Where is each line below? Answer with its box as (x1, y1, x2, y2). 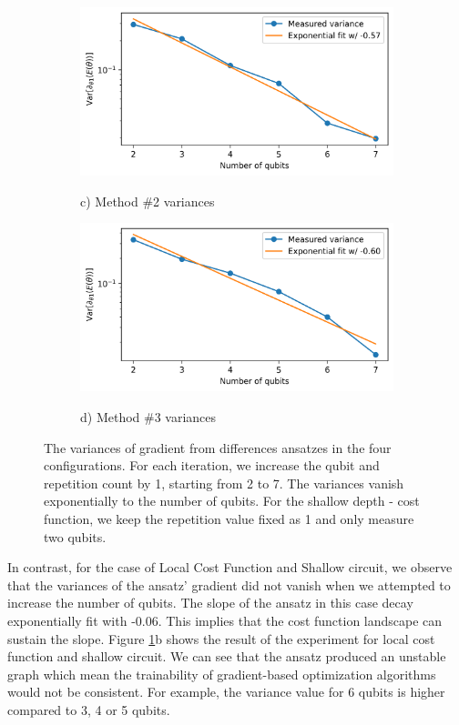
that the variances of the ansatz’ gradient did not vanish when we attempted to (7, 575, 451, 594)
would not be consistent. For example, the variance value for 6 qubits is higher (7, 682, 445, 701)
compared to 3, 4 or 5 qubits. (7, 700, 170, 719)
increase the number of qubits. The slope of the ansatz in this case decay (7, 593, 413, 612)
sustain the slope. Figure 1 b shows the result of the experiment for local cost (7, 629, 435, 648)
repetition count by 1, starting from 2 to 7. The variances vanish (44, 473, 404, 492)
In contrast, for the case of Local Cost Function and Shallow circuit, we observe (7, 558, 453, 577)
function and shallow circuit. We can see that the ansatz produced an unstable (7, 647, 446, 666)
